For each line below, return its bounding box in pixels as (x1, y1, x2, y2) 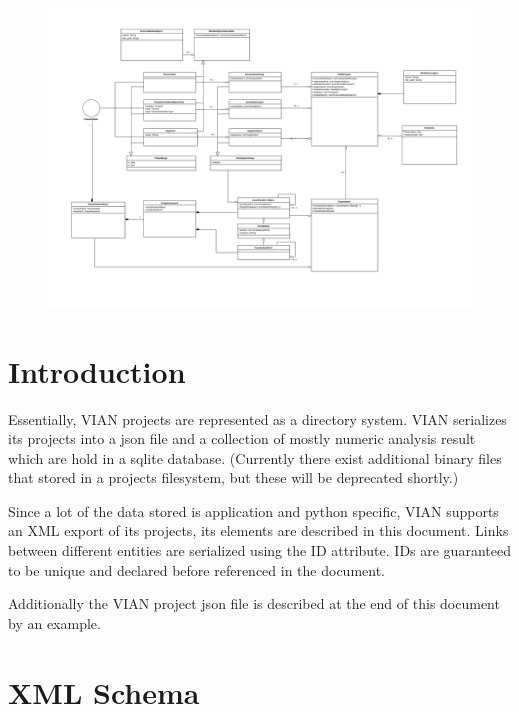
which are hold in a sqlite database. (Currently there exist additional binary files (8, 447, 502, 468)
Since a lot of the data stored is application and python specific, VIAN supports (8, 500, 499, 521)
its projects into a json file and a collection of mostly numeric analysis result (8, 428, 476, 449)
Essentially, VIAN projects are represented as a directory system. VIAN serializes (8, 408, 507, 429)
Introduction (8, 350, 186, 391)
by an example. (8, 612, 101, 633)
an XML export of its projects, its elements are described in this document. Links (8, 520, 509, 541)
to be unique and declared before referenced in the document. (8, 559, 386, 580)
